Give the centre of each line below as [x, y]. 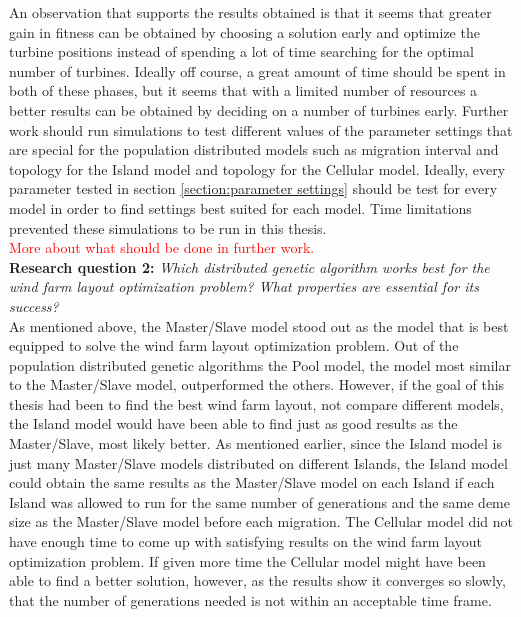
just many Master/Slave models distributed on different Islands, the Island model [258, 462]
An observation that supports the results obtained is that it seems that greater [250, 12]
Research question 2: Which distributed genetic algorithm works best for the [249, 266]
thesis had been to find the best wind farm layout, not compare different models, [256, 403]
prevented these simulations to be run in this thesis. [168, 227]
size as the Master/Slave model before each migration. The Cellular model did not [261, 521]
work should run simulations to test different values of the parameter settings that [261, 129]
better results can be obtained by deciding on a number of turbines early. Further [259, 109]
